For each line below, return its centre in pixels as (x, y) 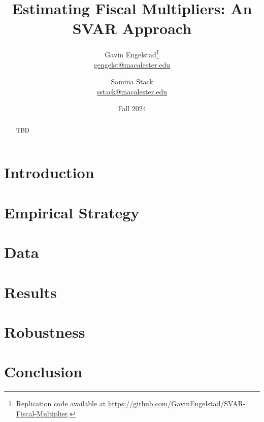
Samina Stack (132, 82)
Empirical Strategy (72, 212)
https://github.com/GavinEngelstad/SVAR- (177, 403)
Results (30, 292)
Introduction (49, 172)
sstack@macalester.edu (132, 91)
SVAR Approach (132, 28)
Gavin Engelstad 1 (132, 54)
